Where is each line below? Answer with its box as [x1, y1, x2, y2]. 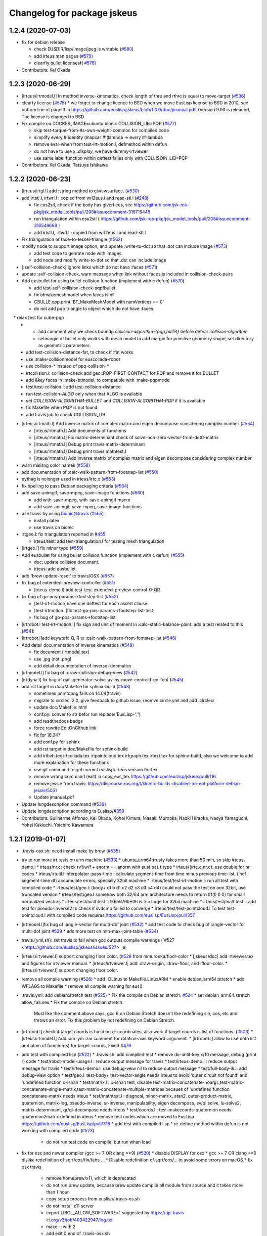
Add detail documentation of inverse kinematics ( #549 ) [21, 642, 134, 648]
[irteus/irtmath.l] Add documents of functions [34, 428, 126, 434]
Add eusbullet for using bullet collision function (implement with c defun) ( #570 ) [21, 278, 185, 284]
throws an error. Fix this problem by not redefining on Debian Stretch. [34, 1017, 176, 1023]
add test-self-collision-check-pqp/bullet [34, 285, 116, 291]
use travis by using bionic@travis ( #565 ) [21, 511, 104, 517]
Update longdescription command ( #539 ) [21, 801, 106, 807]
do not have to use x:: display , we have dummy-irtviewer [34, 148, 148, 154]
